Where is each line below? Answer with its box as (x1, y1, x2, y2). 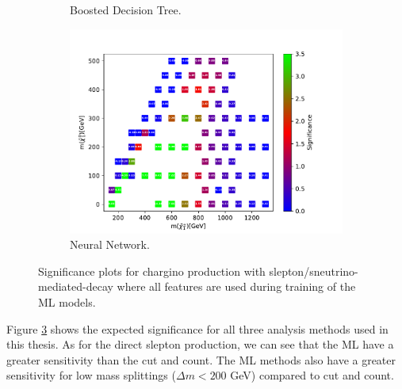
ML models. (38, 293, 96, 310)
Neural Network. (70, 236, 150, 253)
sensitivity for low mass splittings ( (6, 367, 176, 383)
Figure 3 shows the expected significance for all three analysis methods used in (6, 320, 389, 337)
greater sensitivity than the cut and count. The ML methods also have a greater (6, 351, 396, 368)
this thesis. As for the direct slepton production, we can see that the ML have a (6, 336, 394, 353)
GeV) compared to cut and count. (230, 367, 394, 383)
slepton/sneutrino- (269, 262, 358, 279)
